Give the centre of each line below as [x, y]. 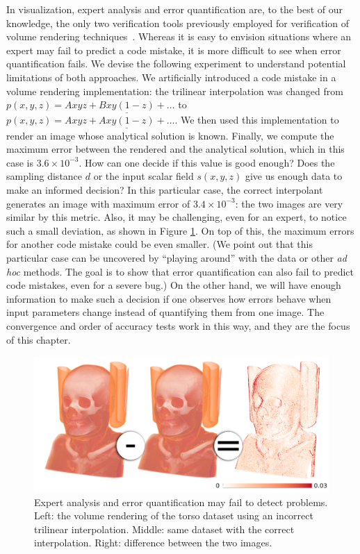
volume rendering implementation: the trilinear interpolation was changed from [175, 91]
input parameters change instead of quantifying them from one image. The [165, 312]
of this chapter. [39, 339]
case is [20, 162]
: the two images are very [289, 203]
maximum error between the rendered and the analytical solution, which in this [175, 149]
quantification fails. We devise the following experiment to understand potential [176, 64]
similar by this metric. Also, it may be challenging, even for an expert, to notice [177, 217]
